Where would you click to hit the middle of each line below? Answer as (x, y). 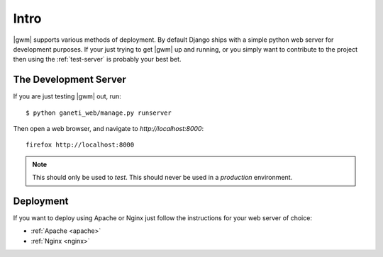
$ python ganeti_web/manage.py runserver (99, 113)
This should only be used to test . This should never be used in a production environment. (162, 178)
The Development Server (70, 80)
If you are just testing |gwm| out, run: (67, 96)
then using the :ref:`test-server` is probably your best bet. (97, 59)
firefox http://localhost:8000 (80, 145)
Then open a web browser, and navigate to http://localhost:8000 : (109, 129)
